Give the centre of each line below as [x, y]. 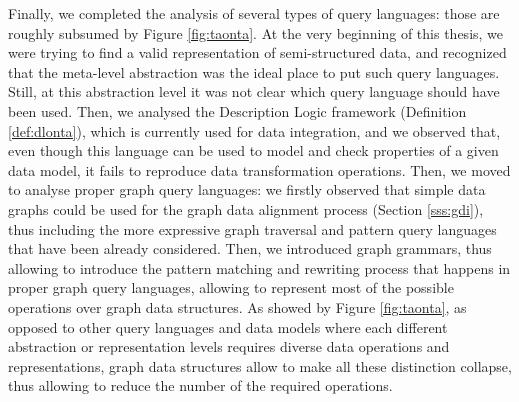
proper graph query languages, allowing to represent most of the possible [231, 287]
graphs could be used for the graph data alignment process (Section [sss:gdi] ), [246, 208]
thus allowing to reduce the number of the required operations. [200, 385]
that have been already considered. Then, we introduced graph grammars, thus [250, 248]
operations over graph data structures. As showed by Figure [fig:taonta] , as [237, 306]
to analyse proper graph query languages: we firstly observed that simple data [247, 189]
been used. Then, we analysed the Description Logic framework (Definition [237, 110]
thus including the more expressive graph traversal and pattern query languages [252, 228]
